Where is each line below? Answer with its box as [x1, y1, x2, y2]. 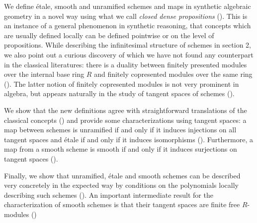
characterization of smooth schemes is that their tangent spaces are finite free [4, 199, 240, 210]
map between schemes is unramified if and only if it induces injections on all [4, 124, 237, 135]
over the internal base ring [4, 69, 85, 79]
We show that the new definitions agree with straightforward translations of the [4, 105, 247, 115]
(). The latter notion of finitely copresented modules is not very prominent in [4, 78, 239, 89]
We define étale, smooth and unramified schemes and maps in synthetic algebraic [4, 1, 251, 11]
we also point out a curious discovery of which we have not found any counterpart [4, 49, 254, 59]
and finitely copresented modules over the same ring [94, 69, 253, 79]
